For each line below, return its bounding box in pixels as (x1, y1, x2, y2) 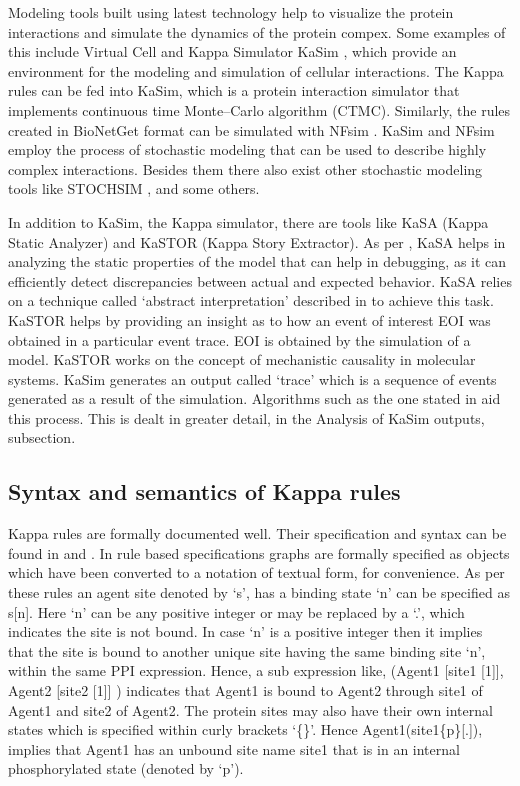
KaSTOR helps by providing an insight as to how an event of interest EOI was (8, 309, 491, 330)
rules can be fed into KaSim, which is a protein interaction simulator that (8, 80, 460, 101)
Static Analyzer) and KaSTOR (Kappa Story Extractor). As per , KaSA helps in (8, 231, 506, 252)
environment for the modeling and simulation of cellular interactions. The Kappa (8, 60, 504, 81)
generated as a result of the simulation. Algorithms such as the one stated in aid (8, 388, 501, 409)
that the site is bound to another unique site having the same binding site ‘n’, (8, 640, 486, 661)
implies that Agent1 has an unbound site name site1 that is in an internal (8, 738, 460, 759)
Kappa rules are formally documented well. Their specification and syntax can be (8, 523, 507, 544)
